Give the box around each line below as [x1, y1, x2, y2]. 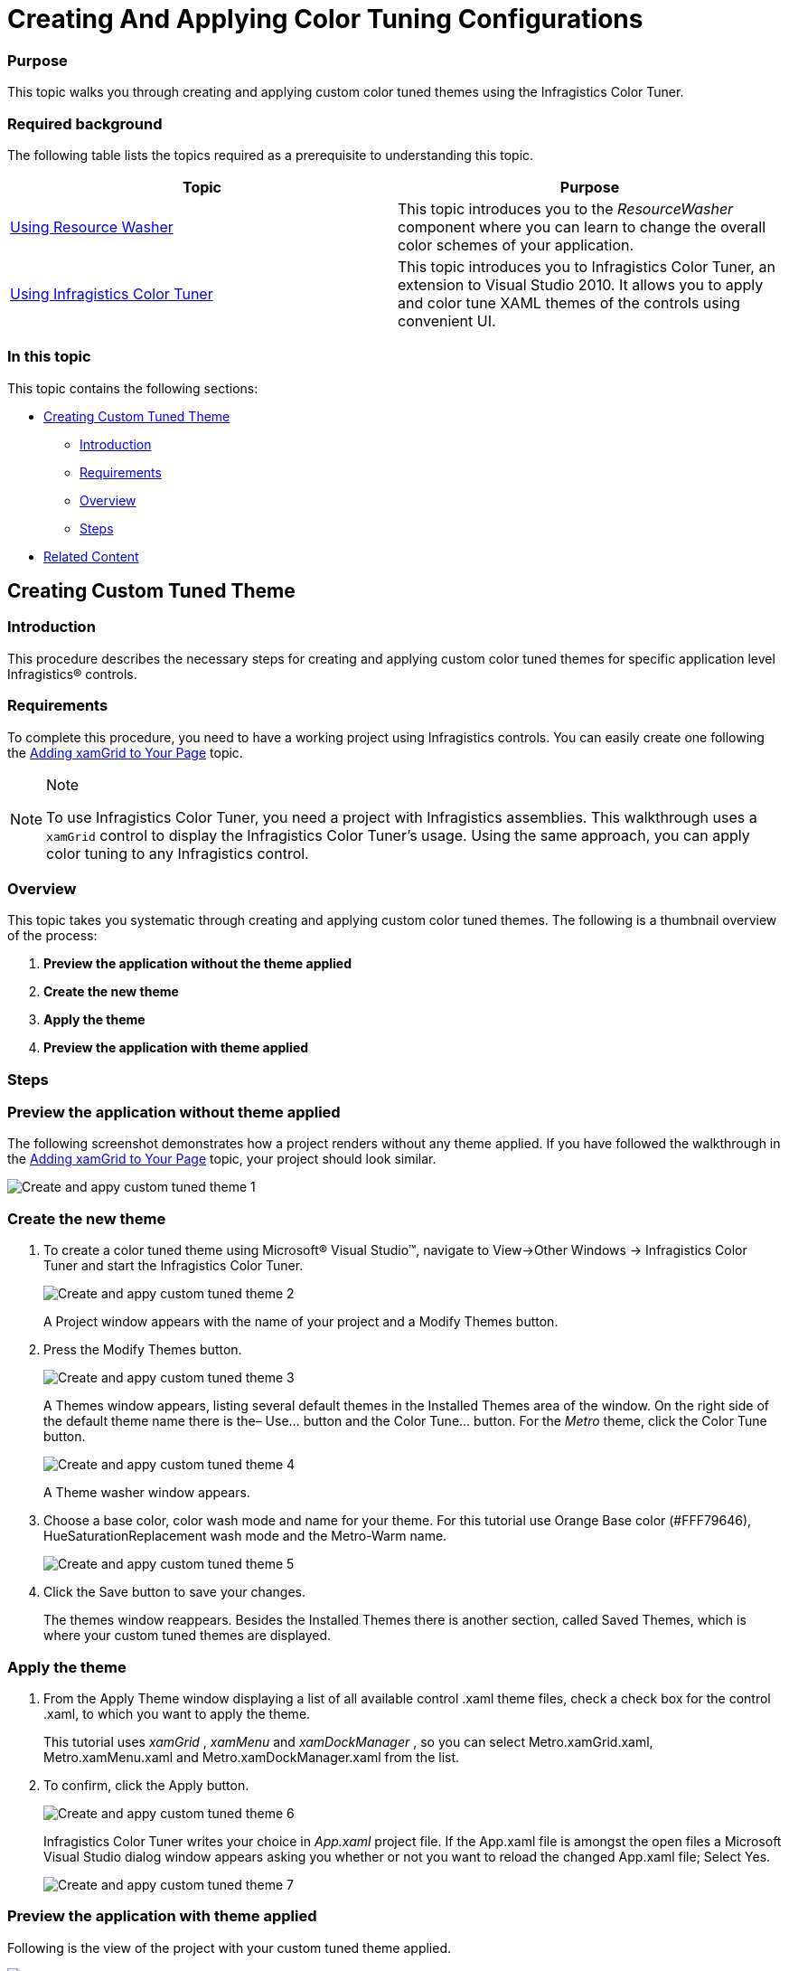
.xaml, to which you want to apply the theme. [43, 1705, 311, 1721]
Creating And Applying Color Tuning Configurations [7, 4, 643, 34]
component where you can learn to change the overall [398, 217, 766, 236]
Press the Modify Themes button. [43, 1342, 242, 1358]
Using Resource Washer [10, 217, 174, 236]
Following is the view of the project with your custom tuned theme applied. [7, 1939, 452, 1956]
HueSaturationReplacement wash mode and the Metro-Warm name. [43, 1528, 447, 1544]
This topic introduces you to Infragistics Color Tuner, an [398, 257, 775, 276]
